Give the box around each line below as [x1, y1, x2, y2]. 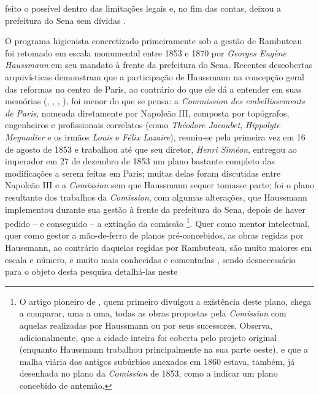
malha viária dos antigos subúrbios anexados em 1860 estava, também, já [19, 355, 295, 367]
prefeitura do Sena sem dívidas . [5, 13, 126, 26]
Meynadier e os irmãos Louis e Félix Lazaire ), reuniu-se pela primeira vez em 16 [5, 130, 306, 143]
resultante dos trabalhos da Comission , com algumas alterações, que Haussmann [5, 190, 307, 203]
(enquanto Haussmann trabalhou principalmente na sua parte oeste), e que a [19, 343, 309, 356]
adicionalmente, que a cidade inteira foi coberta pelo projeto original [19, 331, 277, 343]
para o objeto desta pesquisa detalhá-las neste [5, 265, 178, 278]
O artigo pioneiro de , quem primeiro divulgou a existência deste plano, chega [19, 294, 312, 307]
